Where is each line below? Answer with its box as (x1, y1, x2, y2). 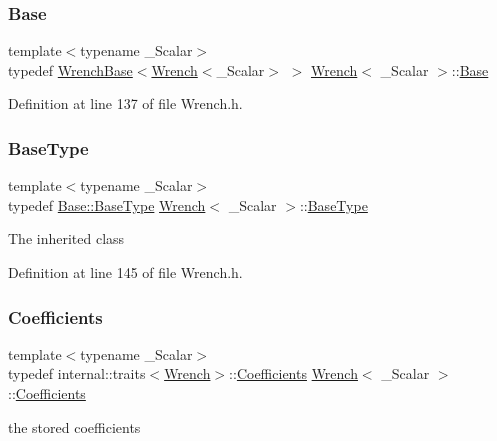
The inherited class (8, 228, 125, 249)
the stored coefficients (8, 416, 141, 437)
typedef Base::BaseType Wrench (8, 194, 206, 215)
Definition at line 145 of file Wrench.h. (8, 262, 243, 282)
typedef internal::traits (8, 363, 146, 384)
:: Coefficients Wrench (229, 363, 358, 384)
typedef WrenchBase (8, 59, 133, 80)
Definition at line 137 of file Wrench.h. (8, 93, 243, 114)
